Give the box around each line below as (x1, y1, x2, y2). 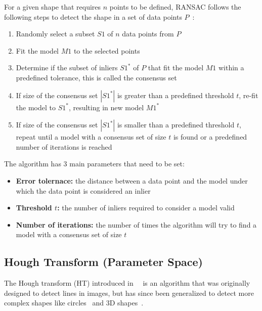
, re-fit (239, 90, 258, 100)
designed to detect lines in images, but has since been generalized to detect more (4, 287, 254, 298)
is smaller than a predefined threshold (117, 119, 235, 130)
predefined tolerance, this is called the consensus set (16, 72, 177, 82)
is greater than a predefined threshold (117, 90, 234, 100)
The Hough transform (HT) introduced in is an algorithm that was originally (4, 278, 250, 288)
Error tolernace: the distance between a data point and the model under (16, 175, 248, 186)
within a (218, 62, 244, 73)
